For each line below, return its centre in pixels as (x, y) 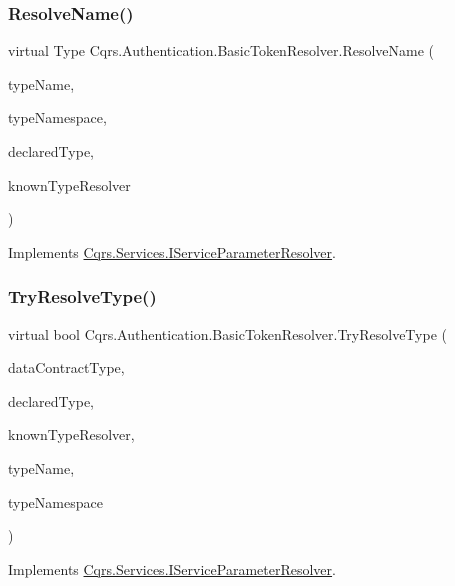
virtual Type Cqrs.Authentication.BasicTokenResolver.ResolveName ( (221, 50)
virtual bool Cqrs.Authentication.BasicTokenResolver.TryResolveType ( (227, 333)
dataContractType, (66, 367)
